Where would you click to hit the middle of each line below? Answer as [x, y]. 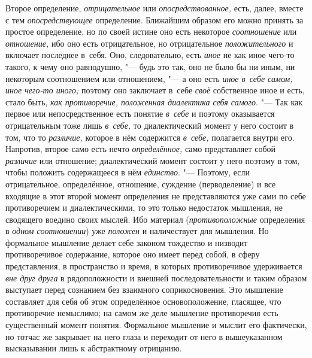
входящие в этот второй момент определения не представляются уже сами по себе [156, 195]
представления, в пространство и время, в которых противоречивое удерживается [154, 266]
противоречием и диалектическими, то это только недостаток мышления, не [144, 207]
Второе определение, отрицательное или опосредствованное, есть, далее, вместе [155, 8]
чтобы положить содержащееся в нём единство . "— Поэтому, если [128, 172]
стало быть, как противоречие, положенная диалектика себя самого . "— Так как [154, 101]
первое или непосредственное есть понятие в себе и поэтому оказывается [140, 113]
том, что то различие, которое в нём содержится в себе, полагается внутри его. [150, 137]
